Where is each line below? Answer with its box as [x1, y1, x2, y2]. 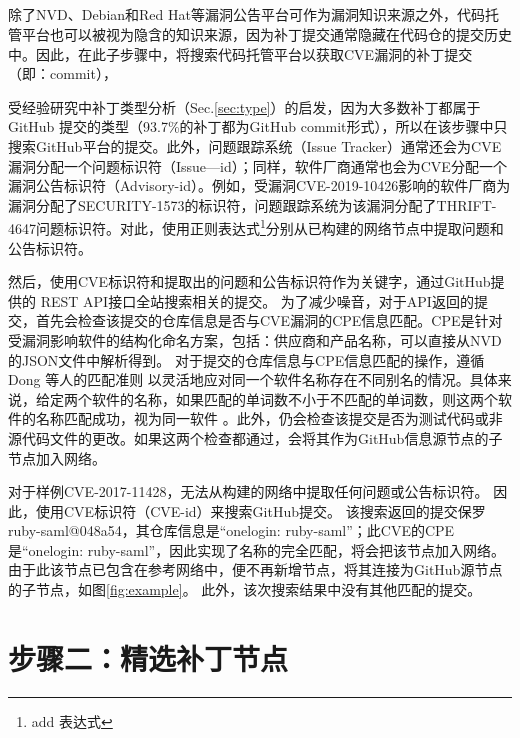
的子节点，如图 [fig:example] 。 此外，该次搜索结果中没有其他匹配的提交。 [8, 579, 482, 600]
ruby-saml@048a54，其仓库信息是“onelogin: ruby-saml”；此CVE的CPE [8, 520, 455, 541]
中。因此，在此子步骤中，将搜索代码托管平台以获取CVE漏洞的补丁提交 [8, 43, 473, 64]
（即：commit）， [8, 63, 117, 84]
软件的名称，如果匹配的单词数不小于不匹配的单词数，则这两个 [91, 388, 498, 409]
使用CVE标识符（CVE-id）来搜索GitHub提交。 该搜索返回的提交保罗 [35, 500, 486, 521]
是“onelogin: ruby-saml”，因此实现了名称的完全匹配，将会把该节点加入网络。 [8, 539, 506, 560]
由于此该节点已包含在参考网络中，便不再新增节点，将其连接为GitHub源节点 [8, 559, 503, 580]
